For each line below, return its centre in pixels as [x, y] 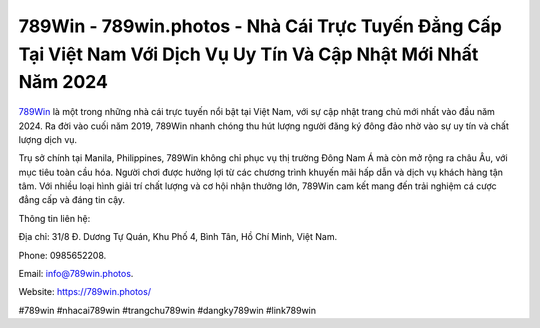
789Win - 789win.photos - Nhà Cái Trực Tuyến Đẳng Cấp [260, 26]
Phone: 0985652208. [62, 255]
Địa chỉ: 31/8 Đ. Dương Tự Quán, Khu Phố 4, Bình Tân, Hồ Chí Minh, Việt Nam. [178, 237]
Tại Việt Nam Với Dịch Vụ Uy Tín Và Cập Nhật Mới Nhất [248, 54]
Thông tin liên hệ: [54, 218]
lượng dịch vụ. [48, 139]
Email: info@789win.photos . [76, 274]
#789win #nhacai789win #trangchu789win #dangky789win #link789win [167, 310]
